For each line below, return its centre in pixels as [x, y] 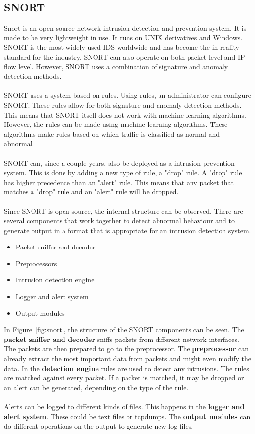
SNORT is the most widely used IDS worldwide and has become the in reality [122, 47]
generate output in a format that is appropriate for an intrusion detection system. [127, 230]
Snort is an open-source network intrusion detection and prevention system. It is [125, 28]
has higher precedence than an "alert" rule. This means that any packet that [119, 182]
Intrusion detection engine [55, 280]
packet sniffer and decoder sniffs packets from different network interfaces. [122, 339]
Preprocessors [36, 263]
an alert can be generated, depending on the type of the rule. [96, 387]
